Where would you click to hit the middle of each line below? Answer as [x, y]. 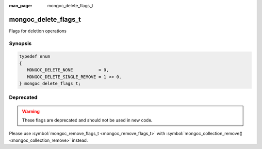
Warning [31, 111]
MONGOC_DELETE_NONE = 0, [68, 70]
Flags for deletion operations [38, 31]
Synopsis [20, 43]
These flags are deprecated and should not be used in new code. [87, 120]
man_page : [21, 6]
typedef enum [35, 56]
